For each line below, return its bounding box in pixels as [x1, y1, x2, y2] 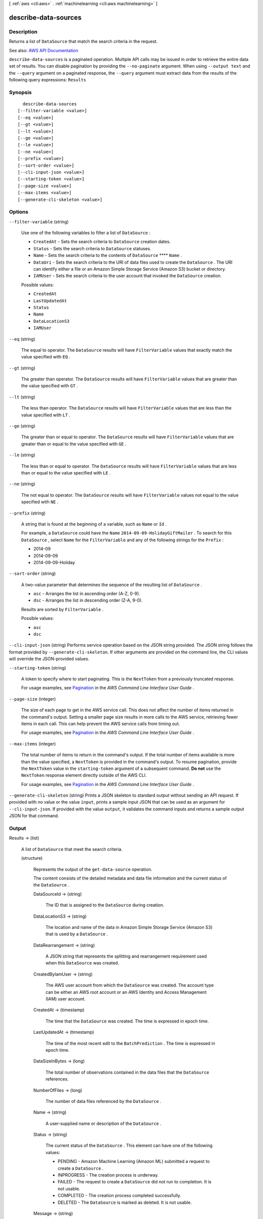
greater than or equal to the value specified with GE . [21, 441, 127, 447]
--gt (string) [9, 365, 36, 371]
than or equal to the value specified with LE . [21, 470, 111, 475]
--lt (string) [9, 394, 36, 400]
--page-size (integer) [9, 696, 56, 702]
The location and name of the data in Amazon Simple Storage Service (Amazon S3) [45, 924, 213, 930]
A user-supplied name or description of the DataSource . [45, 1121, 162, 1126]
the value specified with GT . [21, 383, 78, 389]
